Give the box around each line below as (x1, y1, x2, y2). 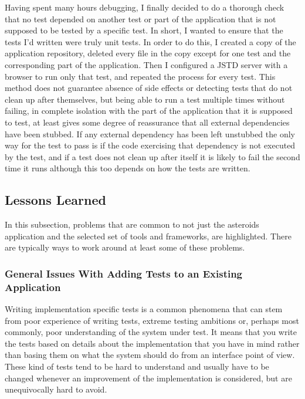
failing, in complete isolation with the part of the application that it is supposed (5, 104, 293, 117)
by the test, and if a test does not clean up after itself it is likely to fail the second (5, 150, 300, 163)
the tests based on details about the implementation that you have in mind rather (5, 337, 300, 349)
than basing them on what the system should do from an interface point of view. (5, 349, 295, 361)
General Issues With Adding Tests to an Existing (5, 266, 243, 280)
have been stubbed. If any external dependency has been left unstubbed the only (5, 127, 295, 140)
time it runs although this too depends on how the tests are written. (5, 162, 250, 174)
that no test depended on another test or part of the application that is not (5, 12, 276, 25)
